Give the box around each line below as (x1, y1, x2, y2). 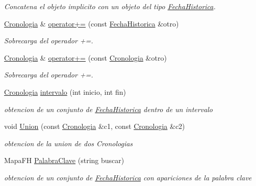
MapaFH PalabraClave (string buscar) (4, 155, 124, 166)
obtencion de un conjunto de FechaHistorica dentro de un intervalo (4, 103, 213, 114)
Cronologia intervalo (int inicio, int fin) (4, 86, 126, 97)
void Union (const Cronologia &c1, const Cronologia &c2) (4, 121, 185, 131)
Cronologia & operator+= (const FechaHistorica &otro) (4, 18, 179, 29)
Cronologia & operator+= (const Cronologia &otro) (4, 52, 167, 63)
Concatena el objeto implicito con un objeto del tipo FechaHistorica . (4, 1, 216, 11)
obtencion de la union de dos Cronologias (4, 138, 133, 148)
